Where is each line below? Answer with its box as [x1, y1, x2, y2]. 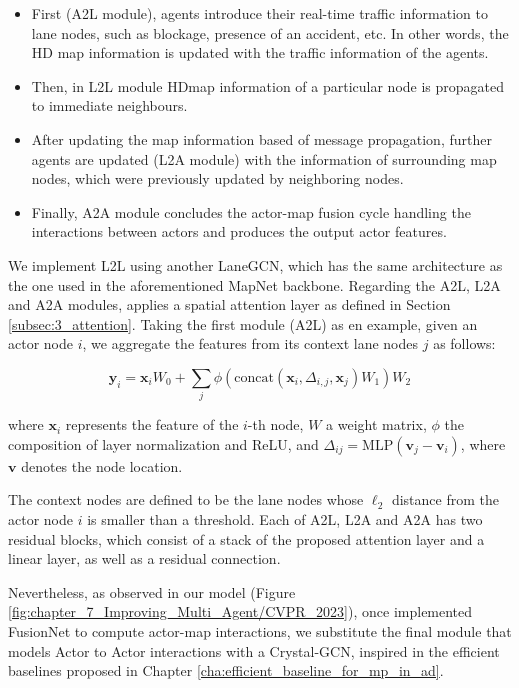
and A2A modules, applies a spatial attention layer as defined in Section [8, 294, 451, 315]
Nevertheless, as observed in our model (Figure [8, 581, 296, 602]
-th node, [247, 414, 304, 435]
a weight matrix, [326, 414, 427, 435]
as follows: [433, 333, 496, 354]
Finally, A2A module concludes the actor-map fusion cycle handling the [31, 201, 471, 222]
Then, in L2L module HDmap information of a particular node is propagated [31, 75, 505, 96]
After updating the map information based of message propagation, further [31, 128, 492, 149]
